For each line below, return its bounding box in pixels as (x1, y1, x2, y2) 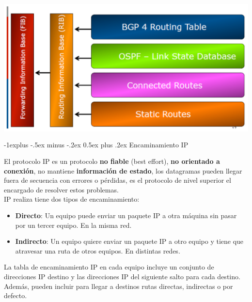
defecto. (4, 290, 27, 301)
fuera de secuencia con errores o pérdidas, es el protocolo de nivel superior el (4, 175, 231, 185)
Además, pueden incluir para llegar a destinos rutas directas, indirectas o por (4, 281, 233, 291)
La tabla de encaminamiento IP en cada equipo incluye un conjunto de (4, 262, 214, 272)
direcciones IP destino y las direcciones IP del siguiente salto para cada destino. (4, 271, 240, 281)
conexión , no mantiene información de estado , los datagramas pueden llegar (4, 165, 242, 175)
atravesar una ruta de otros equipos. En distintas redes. (15, 245, 180, 255)
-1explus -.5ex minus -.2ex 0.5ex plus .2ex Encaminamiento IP (4, 140, 189, 150)
